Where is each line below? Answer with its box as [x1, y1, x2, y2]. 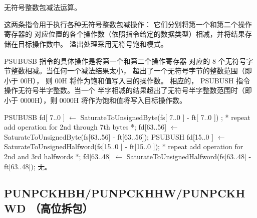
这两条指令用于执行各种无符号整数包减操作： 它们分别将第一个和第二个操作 [4, 19, 252, 29]
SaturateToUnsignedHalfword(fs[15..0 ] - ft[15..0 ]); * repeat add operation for [4, 141, 243, 152]
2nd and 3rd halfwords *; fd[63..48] [4, 151, 111, 161]
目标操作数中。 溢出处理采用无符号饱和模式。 [18, 38, 168, 49]
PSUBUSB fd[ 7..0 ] [4, 112, 65, 122]
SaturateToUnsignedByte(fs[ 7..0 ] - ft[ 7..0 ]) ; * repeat [80, 112, 250, 122]
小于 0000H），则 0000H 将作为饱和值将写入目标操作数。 [4, 94, 186, 105]
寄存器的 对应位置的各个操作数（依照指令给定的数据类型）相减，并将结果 [4, 29, 245, 39]
